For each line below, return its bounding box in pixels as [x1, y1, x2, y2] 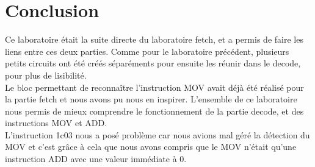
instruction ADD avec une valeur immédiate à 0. [5, 152, 187, 165]
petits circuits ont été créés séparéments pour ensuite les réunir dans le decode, [5, 57, 301, 69]
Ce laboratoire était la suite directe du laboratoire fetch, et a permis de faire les [5, 33, 303, 46]
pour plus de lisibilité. [5, 68, 87, 81]
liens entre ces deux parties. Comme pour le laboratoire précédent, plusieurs [5, 44, 289, 57]
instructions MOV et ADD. [5, 116, 107, 129]
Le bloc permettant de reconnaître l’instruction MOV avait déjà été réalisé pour [5, 80, 304, 93]
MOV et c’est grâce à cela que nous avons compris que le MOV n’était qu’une [5, 140, 297, 153]
